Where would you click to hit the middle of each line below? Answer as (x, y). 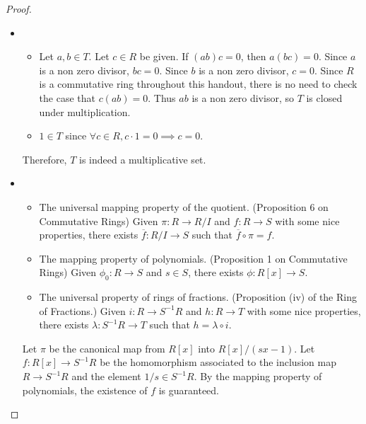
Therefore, (45, 159)
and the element (106, 376)
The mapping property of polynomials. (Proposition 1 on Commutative (193, 258)
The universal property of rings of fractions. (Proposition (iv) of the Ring (198, 297)
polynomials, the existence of (85, 390)
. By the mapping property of (258, 376)
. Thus (162, 97)
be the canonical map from (107, 348)
